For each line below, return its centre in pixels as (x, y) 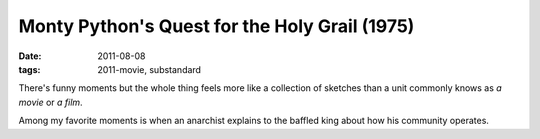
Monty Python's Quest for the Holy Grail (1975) (216, 26)
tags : (29, 69)
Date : (30, 56)
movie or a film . (51, 102)
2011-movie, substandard (149, 69)
